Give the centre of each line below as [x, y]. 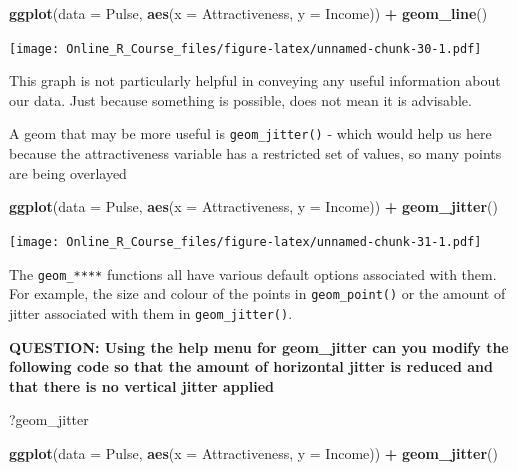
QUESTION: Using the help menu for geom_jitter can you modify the [259, 346]
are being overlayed [68, 172]
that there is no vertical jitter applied [141, 385]
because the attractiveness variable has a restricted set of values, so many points [255, 153]
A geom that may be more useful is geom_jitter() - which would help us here [250, 133]
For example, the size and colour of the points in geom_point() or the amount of [257, 293]
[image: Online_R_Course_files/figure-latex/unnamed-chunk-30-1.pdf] [245, 48]
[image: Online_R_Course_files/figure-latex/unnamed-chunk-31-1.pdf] [245, 241]
